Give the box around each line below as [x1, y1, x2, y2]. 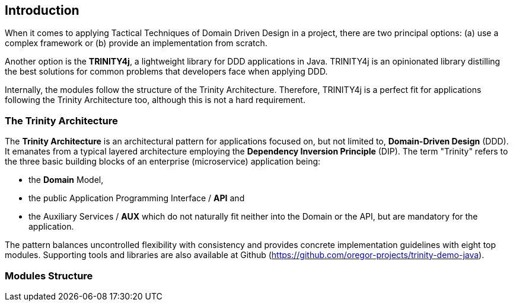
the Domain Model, [28, 175, 104, 185]
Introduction [5, 3, 79, 18]
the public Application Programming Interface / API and [28, 193, 245, 204]
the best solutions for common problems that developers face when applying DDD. [5, 66, 328, 77]
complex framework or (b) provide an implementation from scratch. [5, 38, 267, 49]
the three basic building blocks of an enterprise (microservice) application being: [5, 156, 321, 167]
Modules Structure [5, 269, 93, 282]
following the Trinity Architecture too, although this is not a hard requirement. [5, 95, 305, 105]
